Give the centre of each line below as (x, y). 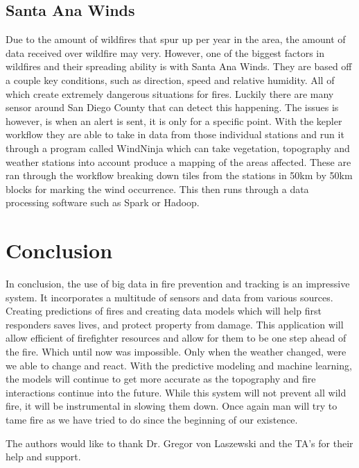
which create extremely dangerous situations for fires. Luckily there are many (170, 93)
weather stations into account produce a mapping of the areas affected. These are (178, 161)
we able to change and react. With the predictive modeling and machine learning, (179, 365)
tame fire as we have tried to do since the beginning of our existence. (152, 419)
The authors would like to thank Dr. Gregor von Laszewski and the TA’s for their (179, 443)
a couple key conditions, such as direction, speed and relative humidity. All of (170, 80)
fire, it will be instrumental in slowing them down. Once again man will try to (172, 406)
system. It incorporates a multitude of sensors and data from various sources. (169, 297)
